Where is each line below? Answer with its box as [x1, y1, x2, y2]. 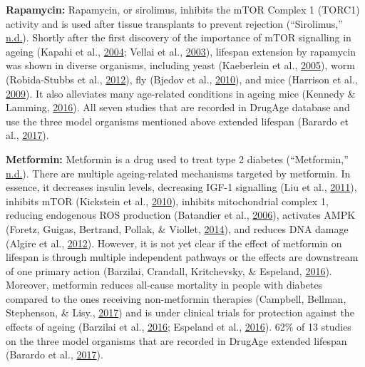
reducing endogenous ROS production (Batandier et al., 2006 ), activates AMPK [6, 207, 356, 222]
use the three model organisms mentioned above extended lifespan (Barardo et [6, 113, 349, 128]
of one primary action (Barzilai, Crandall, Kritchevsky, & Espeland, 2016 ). [6, 263, 332, 278]
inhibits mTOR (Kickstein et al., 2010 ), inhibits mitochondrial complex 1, [6, 193, 329, 208]
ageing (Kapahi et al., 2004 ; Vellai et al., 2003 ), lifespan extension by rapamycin [6, 43, 356, 58]
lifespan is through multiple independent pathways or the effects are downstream [6, 249, 359, 264]
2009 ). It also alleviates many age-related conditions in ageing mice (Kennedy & [6, 86, 356, 100]
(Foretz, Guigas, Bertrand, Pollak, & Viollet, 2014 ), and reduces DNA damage [6, 221, 349, 236]
